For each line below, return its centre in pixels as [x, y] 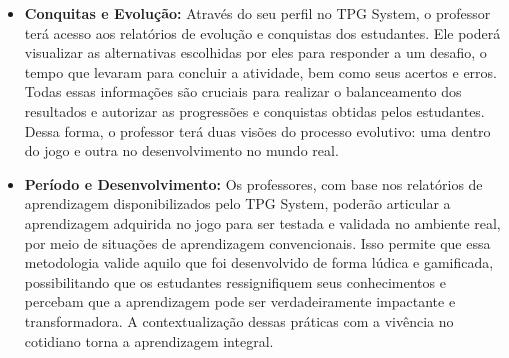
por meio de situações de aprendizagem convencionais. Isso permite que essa [257, 242]
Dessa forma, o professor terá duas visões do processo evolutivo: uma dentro [257, 130]
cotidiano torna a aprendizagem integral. [149, 340]
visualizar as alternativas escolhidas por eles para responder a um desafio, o [255, 52]
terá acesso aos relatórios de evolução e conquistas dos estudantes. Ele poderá [262, 32]
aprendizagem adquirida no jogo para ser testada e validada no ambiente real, [262, 222]
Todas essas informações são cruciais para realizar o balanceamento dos [243, 91]
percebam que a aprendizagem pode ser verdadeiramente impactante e [240, 301]
